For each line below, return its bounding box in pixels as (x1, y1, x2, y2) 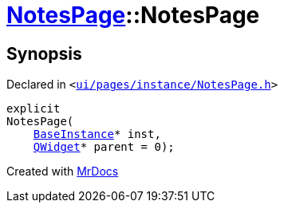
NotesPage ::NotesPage (6, 2, 260, 29)
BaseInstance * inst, (33, 128, 161, 141)
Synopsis (6, 43, 82, 64)
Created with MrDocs (6, 164, 119, 179)
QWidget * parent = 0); (33, 140, 175, 154)
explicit (6, 102, 61, 116)
